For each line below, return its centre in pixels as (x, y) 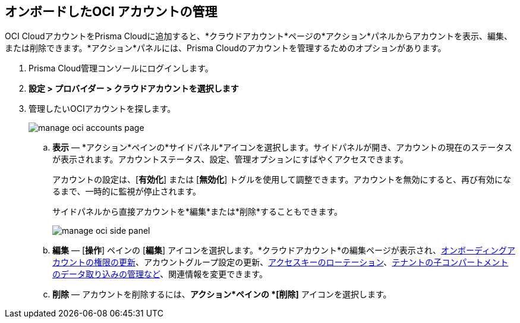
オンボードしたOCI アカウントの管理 (111, 12)
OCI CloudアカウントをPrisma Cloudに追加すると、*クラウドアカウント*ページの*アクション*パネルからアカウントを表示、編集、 (259, 36)
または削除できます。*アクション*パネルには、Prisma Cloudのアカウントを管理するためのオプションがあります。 (226, 48)
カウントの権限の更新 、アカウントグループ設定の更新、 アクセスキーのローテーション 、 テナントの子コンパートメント (281, 262)
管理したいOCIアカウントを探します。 (102, 109)
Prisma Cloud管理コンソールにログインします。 (121, 68)
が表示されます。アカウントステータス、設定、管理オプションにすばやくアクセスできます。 (230, 159)
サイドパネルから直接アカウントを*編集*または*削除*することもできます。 (198, 212)
